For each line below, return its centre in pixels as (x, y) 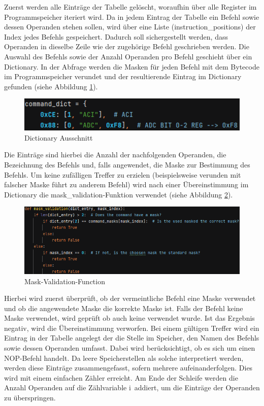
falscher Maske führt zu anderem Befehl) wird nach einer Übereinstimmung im (126, 184)
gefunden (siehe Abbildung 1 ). (51, 86)
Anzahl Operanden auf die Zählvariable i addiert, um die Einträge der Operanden (132, 387)
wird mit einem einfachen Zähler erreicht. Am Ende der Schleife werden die (121, 377)
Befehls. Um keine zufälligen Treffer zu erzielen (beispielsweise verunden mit (123, 174)
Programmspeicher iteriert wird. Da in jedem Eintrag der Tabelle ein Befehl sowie (132, 16)
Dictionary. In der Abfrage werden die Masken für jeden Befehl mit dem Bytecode (132, 66)
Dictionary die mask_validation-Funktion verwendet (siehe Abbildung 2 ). (119, 194)
